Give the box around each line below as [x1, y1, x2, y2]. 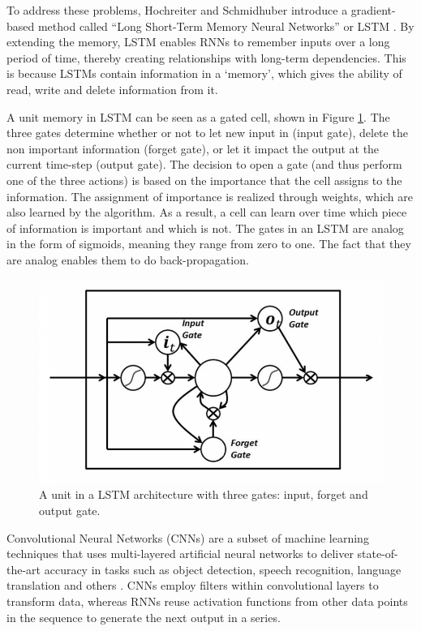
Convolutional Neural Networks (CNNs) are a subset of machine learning [6, 529, 369, 546]
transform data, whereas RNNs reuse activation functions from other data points [6, 592, 408, 609]
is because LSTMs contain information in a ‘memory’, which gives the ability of [6, 65, 402, 82]
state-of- [357, 545, 398, 562]
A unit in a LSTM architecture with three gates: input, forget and [39, 486, 368, 503]
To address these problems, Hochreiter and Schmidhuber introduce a [6, 2, 348, 18]
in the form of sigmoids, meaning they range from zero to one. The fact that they [6, 235, 411, 252]
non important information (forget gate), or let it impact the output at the [6, 140, 380, 157]
